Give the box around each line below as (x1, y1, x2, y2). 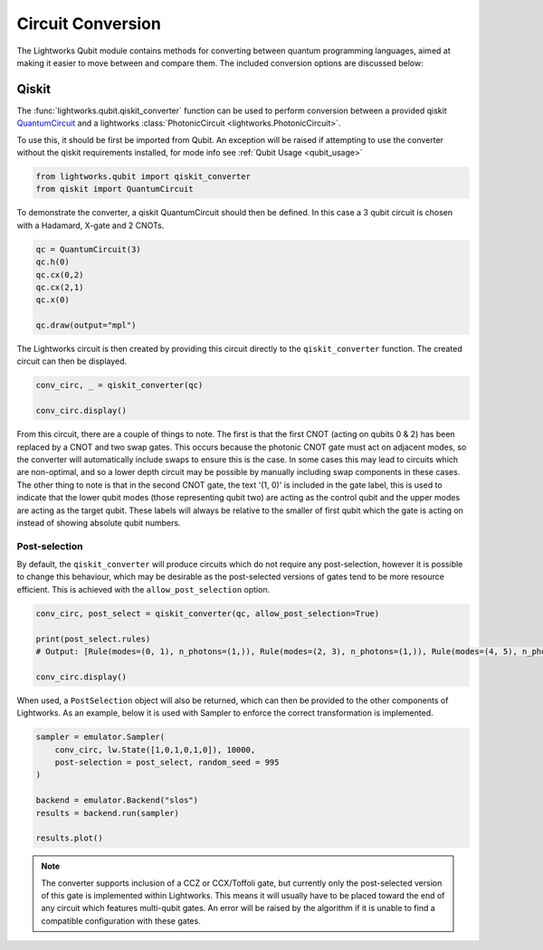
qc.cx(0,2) (35, 270, 84, 280)
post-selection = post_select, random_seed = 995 (54, 756, 280, 767)
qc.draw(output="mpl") (35, 320, 137, 330)
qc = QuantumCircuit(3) (35, 244, 142, 254)
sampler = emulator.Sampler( (35, 732, 166, 742)
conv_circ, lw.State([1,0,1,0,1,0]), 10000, (54, 745, 256, 755)
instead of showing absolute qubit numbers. (16, 517, 181, 528)
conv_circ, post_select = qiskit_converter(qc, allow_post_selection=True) (35, 608, 380, 619)
